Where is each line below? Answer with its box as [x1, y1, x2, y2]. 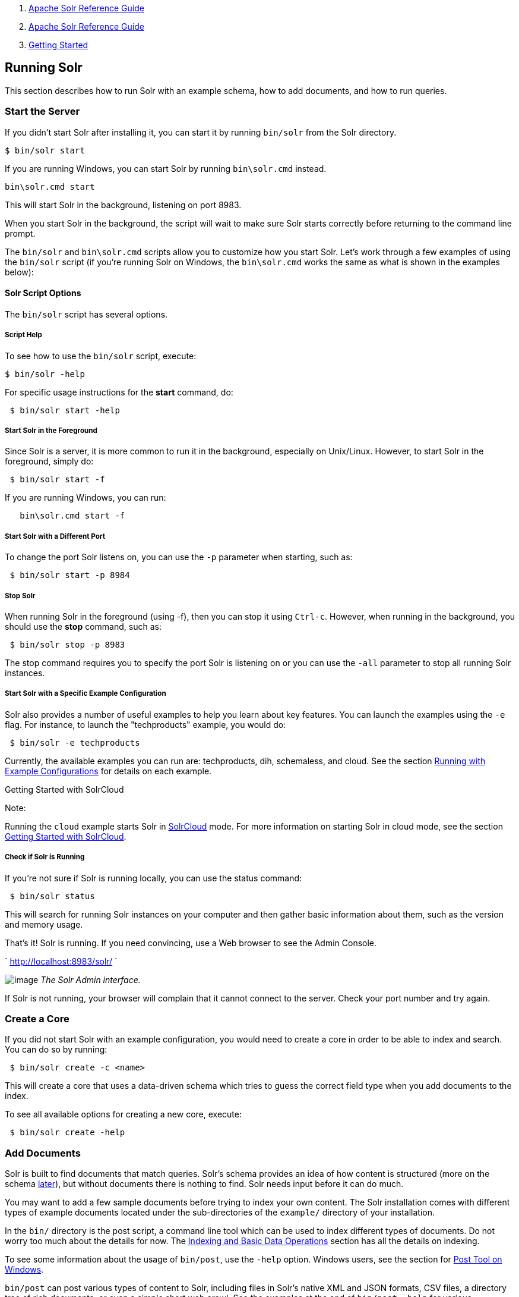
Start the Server [5, 105, 80, 118]
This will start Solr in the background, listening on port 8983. [5, 199, 242, 210]
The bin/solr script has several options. [5, 309, 168, 319]
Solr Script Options [5, 288, 81, 299]
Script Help [5, 331, 42, 340]
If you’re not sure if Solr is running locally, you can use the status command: [5, 872, 302, 883]
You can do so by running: [5, 1044, 107, 1055]
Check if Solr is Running [5, 853, 85, 862]
